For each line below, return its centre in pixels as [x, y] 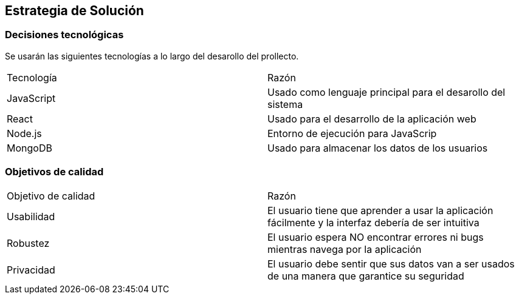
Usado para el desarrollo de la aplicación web [372, 119]
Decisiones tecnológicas [64, 35]
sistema [285, 104]
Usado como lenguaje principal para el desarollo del [387, 92]
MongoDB [29, 148]
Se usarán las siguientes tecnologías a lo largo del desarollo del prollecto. [152, 56]
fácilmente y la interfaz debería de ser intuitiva [373, 222]
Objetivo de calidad [51, 196]
